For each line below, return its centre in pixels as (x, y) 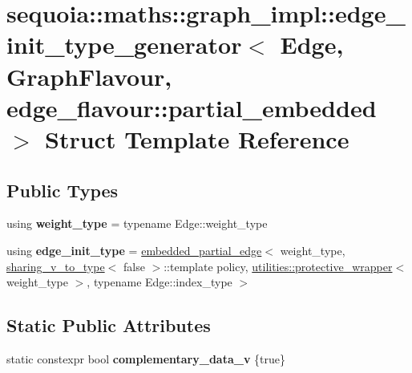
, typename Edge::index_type (160, 282)
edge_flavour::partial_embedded (192, 107)
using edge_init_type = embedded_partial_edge (134, 250)
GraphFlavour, (89, 76)
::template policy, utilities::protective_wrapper (278, 266)
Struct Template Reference (197, 138)
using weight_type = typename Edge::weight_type (137, 223)
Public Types (63, 190)
